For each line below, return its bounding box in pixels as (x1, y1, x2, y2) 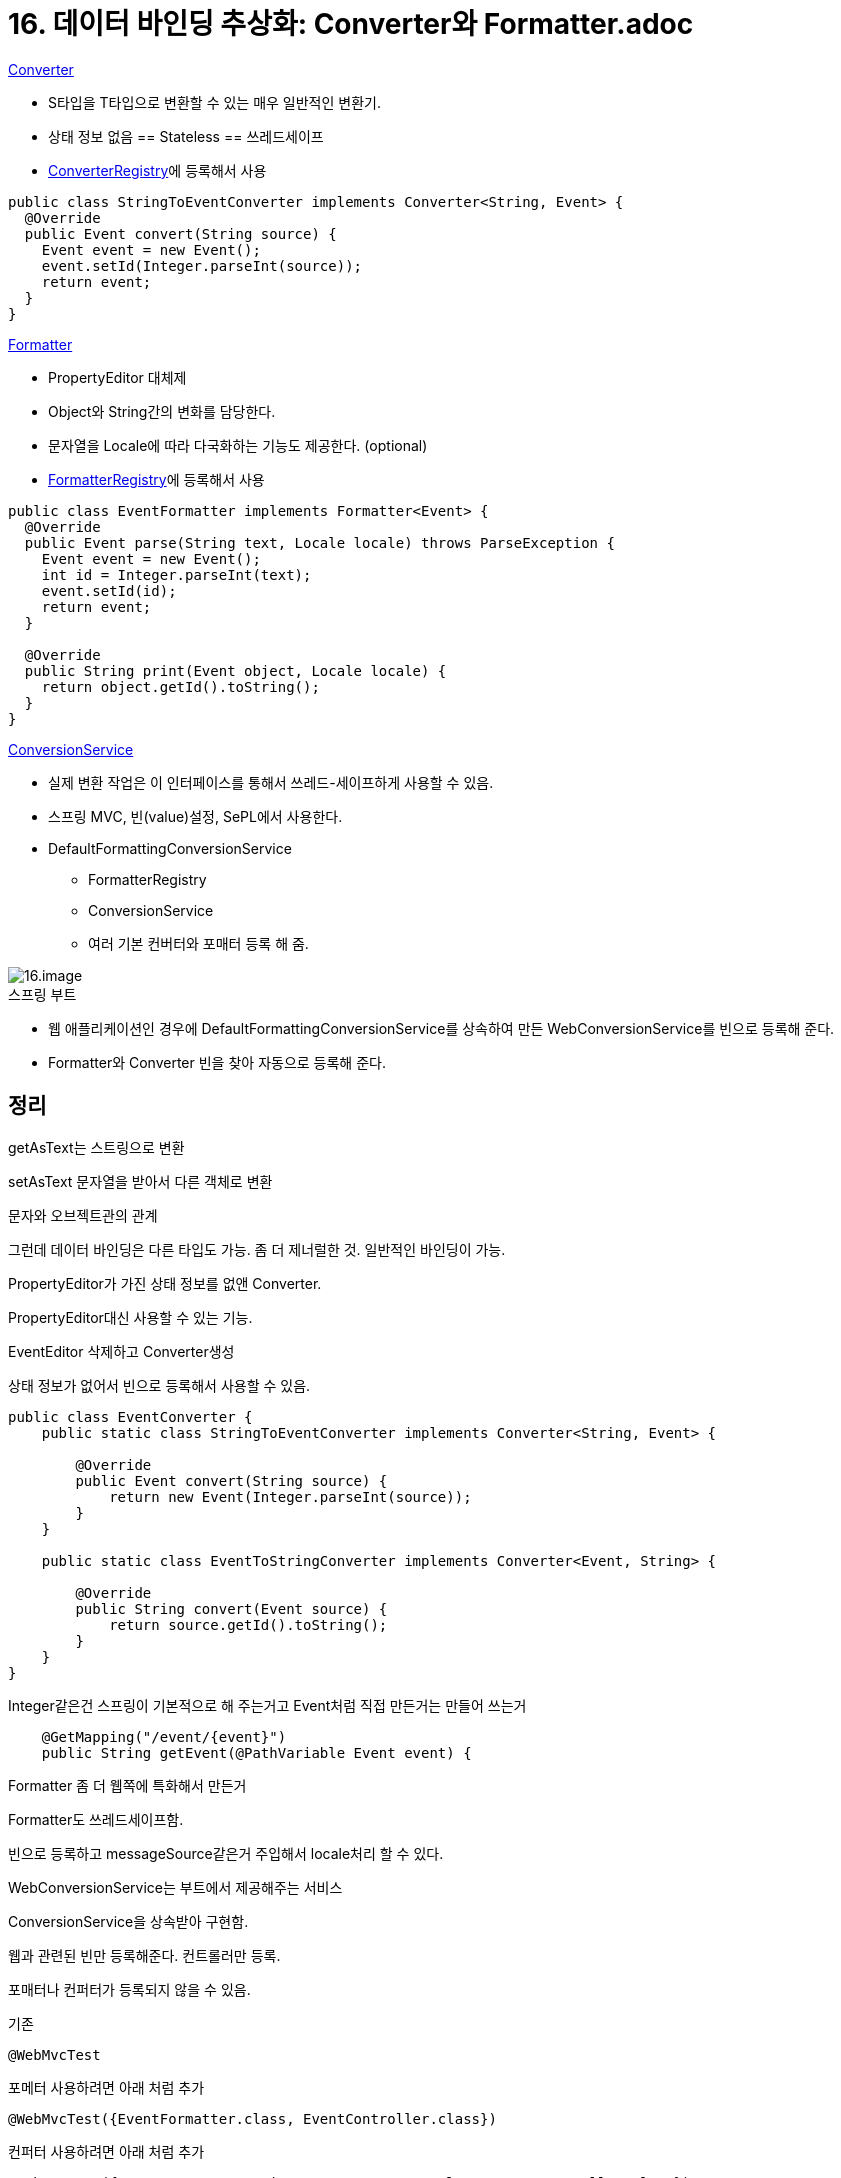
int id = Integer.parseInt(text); (41, 566, 312, 583)
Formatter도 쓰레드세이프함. (8, 1810, 184, 1828)
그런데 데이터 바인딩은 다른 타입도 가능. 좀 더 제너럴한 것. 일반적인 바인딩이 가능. (8, 1240, 506, 1258)
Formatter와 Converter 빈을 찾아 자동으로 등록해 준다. (48, 1053, 386, 1071)
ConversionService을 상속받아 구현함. (8, 1912, 249, 1930)
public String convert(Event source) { (75, 1600, 388, 1617)
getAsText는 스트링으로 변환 (8, 1138, 185, 1156)
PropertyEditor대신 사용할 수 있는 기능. (8, 1308, 253, 1326)
